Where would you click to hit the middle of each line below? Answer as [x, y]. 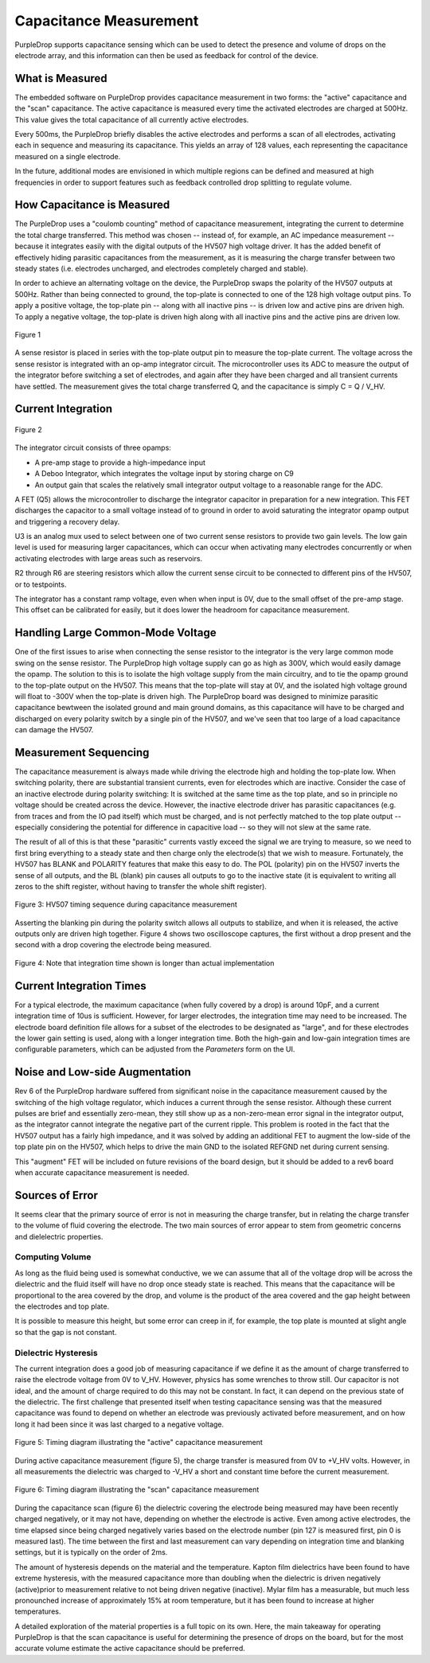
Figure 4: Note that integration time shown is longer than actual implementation [145, 962]
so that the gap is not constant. [66, 1332]
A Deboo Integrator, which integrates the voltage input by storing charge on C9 [164, 474]
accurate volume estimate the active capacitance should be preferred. [130, 1649]
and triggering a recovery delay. [67, 521]
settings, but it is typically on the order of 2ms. [91, 1552]
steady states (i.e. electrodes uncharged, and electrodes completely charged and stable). [161, 269]
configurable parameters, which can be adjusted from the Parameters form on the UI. [155, 1049]
